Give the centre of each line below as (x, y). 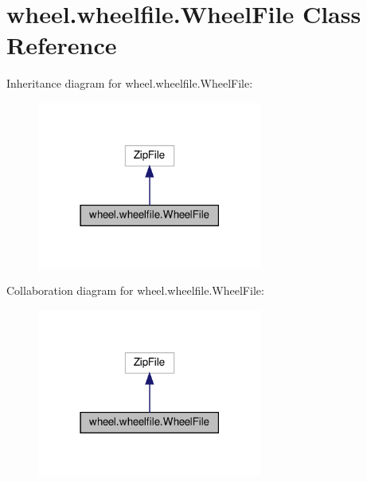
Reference (62, 45)
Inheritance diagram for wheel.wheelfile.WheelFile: (130, 83)
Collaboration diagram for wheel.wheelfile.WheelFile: (135, 290)
